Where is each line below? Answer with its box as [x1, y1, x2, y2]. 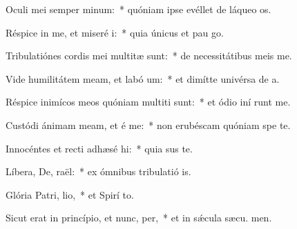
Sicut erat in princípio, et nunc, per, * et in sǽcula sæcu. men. [6, 210, 272, 225]
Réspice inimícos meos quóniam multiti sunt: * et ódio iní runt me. [6, 94, 291, 109]
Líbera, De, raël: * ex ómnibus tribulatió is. [6, 164, 191, 179]
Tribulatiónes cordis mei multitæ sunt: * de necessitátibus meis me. [6, 48, 292, 63]
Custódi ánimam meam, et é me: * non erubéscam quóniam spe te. [6, 117, 291, 132]
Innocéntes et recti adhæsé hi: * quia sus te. [6, 141, 193, 155]
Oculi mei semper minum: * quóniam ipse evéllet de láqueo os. [6, 2, 271, 16]
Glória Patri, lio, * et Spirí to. [6, 187, 134, 201]
